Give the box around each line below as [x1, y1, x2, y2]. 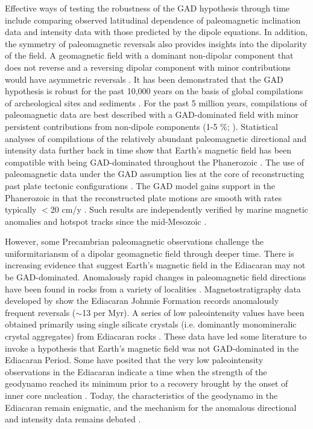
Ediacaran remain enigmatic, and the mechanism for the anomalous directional [5, 401, 297, 413]
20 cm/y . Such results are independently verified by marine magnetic [50, 203, 308, 216]
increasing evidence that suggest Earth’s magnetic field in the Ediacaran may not [5, 259, 306, 271]
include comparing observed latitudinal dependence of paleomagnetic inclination [5, 13, 301, 26]
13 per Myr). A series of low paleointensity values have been [82, 306, 305, 318]
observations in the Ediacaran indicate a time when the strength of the [5, 365, 267, 378]
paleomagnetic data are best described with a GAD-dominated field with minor [5, 108, 299, 121]
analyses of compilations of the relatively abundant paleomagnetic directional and [5, 132, 307, 144]
